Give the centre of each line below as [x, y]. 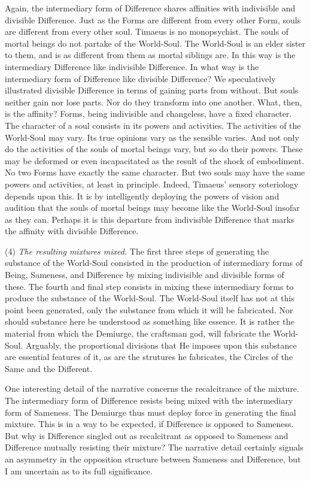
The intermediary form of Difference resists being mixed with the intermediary [149, 400]
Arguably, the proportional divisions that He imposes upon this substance [161, 345]
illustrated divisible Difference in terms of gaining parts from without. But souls [152, 90]
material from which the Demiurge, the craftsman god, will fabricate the [138, 333]
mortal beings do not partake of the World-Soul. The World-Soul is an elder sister [155, 43]
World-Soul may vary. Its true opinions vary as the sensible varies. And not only [152, 137]
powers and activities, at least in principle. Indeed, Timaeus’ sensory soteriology [152, 184]
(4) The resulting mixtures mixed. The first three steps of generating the [137, 251]
